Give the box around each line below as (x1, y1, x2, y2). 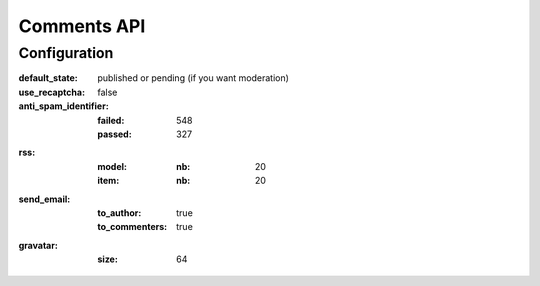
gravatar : (18, 239, 59, 251)
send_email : (18, 193, 71, 205)
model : (97, 160, 128, 172)
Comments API (18, 15, 146, 37)
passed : (97, 128, 132, 140)
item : (97, 175, 120, 187)
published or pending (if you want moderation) (97, 72, 290, 84)
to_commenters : (97, 221, 168, 233)
